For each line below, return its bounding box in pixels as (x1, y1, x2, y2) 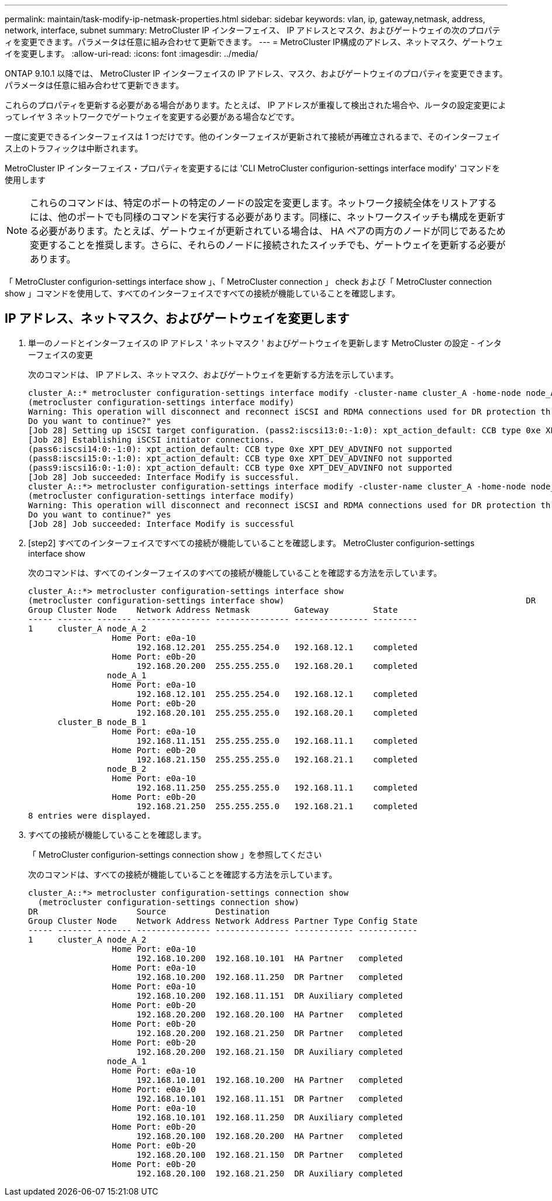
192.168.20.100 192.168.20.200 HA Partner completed (136, 1131, 403, 1141)
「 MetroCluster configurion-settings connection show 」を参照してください (28, 849, 322, 860)
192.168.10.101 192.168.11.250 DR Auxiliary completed (136, 1112, 403, 1122)
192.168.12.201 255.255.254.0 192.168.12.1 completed (136, 642, 418, 652)
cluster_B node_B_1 (57, 717, 147, 727)
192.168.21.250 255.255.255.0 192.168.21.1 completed (136, 801, 418, 811)
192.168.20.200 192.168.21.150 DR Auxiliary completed (136, 1047, 403, 1057)
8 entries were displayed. (28, 810, 151, 820)
